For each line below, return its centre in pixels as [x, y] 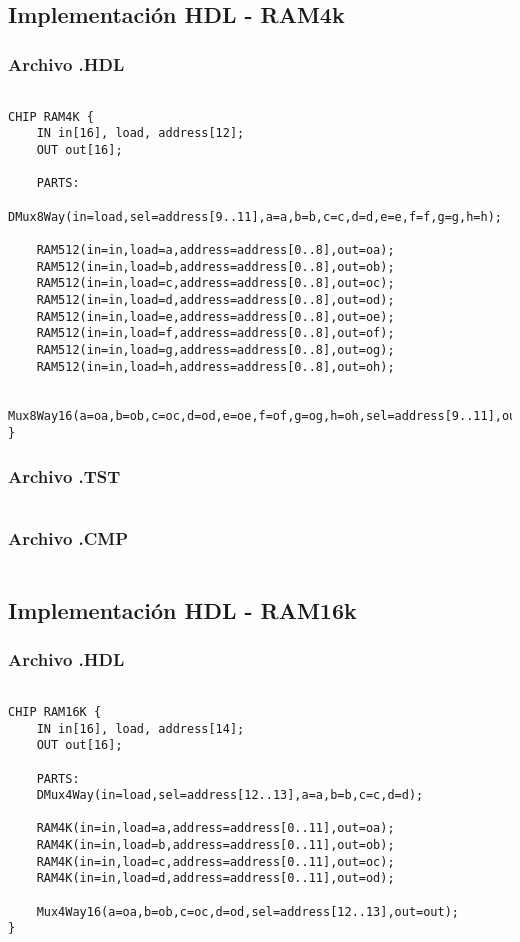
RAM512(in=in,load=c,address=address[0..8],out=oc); [215, 283]
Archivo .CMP [68, 537]
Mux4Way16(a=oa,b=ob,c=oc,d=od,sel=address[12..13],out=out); [248, 911]
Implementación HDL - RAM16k [182, 609]
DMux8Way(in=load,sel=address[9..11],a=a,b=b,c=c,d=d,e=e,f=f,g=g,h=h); [255, 216]
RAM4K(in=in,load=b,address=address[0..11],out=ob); [215, 845]
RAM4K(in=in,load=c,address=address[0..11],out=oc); [215, 861]
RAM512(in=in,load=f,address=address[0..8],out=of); [215, 333]
